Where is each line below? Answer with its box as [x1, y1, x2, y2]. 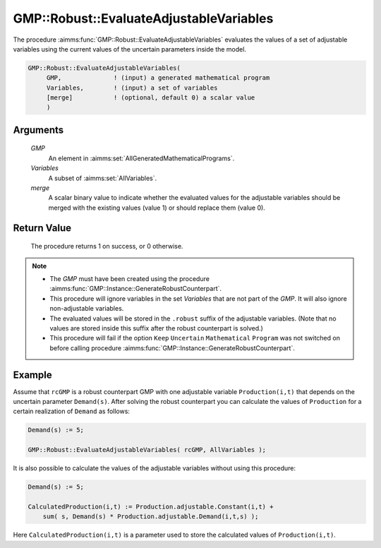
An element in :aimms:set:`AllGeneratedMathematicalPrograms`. [48, 154, 235, 162]
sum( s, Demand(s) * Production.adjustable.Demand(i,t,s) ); [42, 513, 259, 520]
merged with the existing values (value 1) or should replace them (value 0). [48, 203, 266, 212]
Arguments [13, 124, 64, 136]
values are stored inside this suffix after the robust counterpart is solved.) [49, 323, 264, 332]
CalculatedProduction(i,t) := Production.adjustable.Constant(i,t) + [28, 502, 274, 511]
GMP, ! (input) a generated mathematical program [46, 74, 270, 82]
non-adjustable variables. [49, 304, 124, 313]
